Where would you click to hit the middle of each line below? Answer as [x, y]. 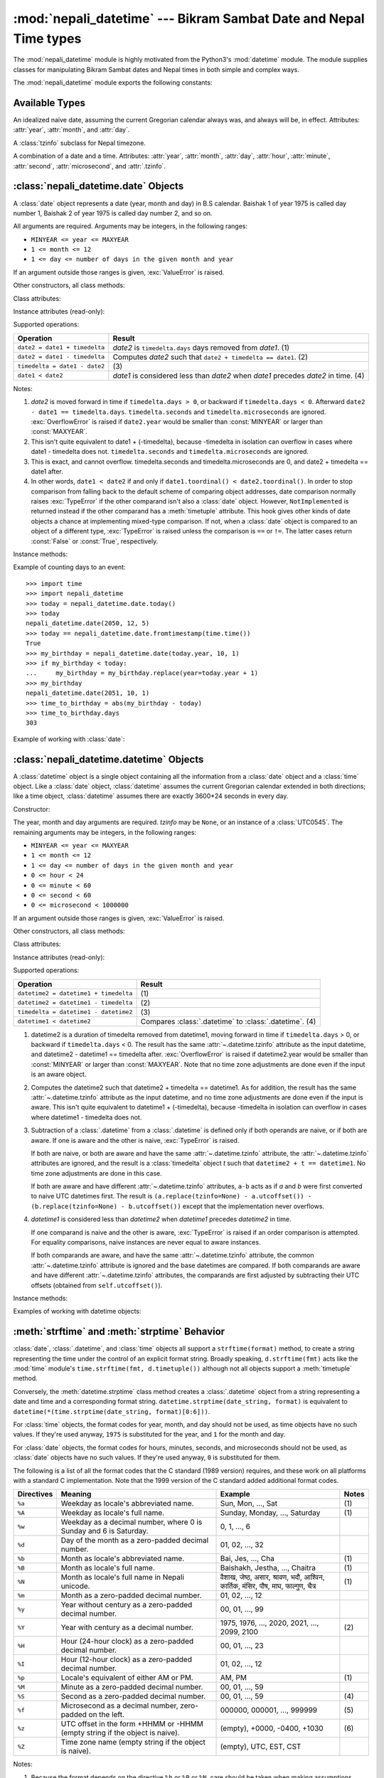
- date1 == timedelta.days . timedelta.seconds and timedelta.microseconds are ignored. [178, 412]
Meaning [76, 1494]
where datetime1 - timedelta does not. [86, 1117]
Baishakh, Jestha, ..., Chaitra [268, 1568]
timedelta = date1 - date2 [61, 366]
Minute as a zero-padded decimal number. [132, 1687]
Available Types [49, 103]
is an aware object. [59, 1075]
